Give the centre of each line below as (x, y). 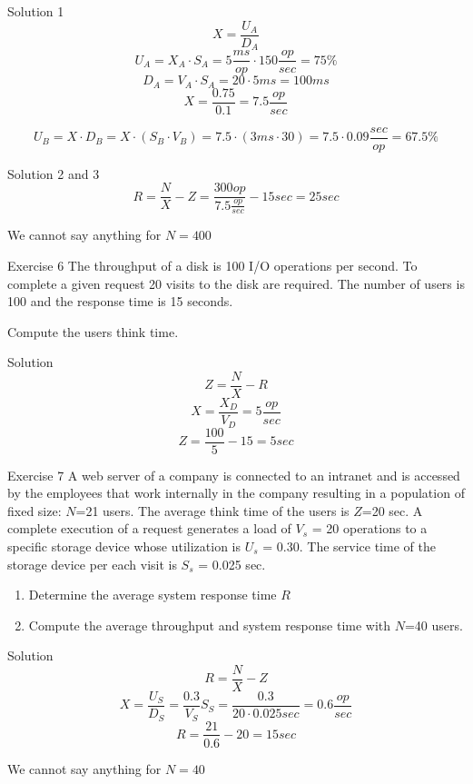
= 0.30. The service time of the (349, 546)
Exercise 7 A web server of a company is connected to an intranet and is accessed (234, 475)
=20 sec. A (392, 510)
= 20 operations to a (370, 528)
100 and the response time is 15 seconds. (120, 301)
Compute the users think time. (93, 331)
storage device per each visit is (92, 564)
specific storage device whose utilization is (124, 546)
